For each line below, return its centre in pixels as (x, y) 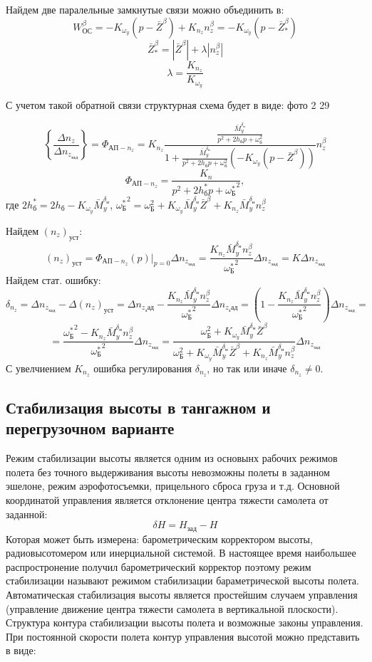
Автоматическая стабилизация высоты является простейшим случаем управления (182, 595)
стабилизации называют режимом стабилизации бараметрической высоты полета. (182, 580)
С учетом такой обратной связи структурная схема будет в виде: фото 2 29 (168, 105)
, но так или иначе (247, 368)
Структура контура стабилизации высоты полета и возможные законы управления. (185, 622)
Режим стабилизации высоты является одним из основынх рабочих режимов (172, 458)
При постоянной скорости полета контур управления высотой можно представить (183, 636)
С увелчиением (38, 368)
